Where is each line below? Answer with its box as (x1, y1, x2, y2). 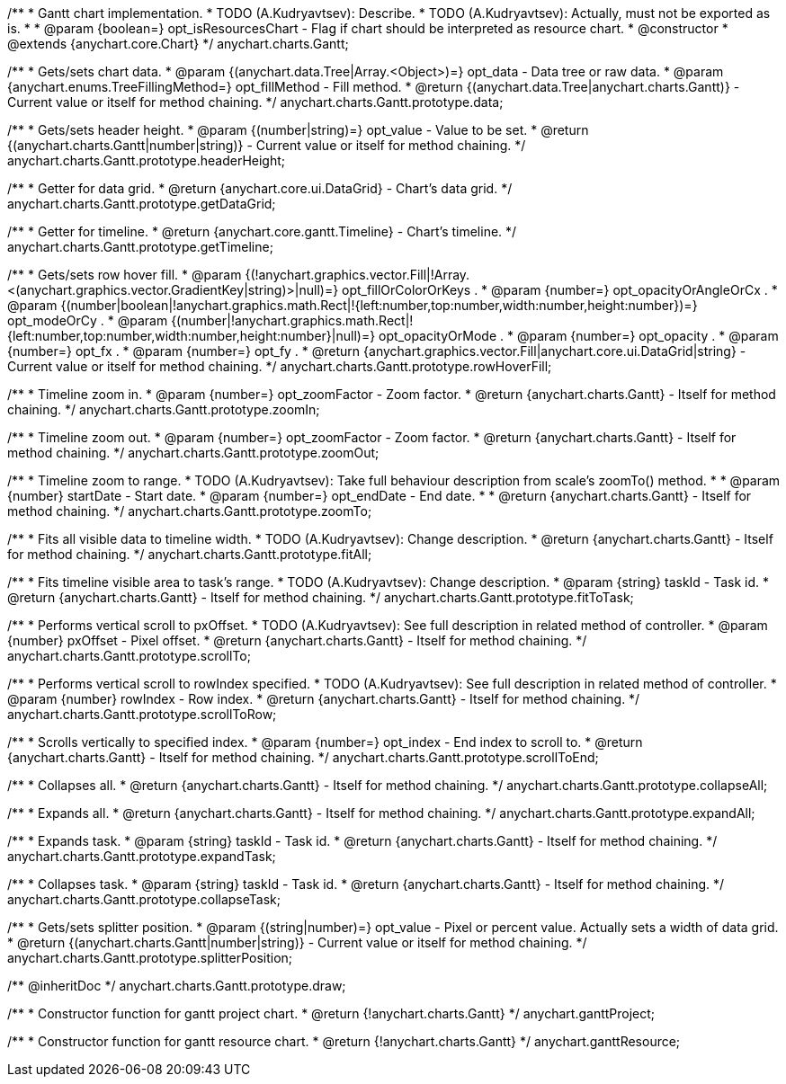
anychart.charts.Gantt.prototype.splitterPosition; (7, 950, 293, 965)
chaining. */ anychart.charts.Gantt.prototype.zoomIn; (7, 402, 320, 417)
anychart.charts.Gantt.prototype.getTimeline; (7, 239, 273, 254)
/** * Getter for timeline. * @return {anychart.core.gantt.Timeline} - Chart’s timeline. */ (7, 224, 517, 239)
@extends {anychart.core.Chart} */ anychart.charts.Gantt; (7, 36, 349, 51)
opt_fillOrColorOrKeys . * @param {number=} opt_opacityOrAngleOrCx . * (342, 282, 778, 298)
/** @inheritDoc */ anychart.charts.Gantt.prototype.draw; (7, 978, 346, 993)
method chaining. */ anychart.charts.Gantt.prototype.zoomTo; (7, 503, 372, 519)
